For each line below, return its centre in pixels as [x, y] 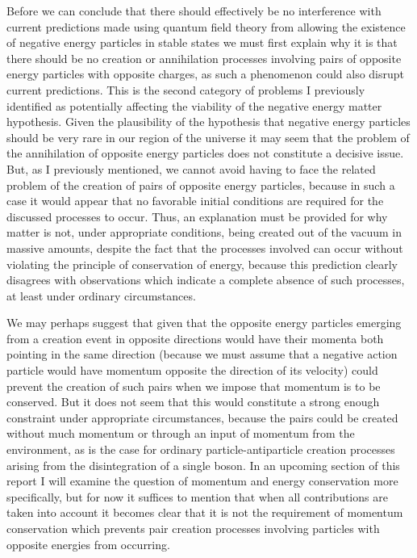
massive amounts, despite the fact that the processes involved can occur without [205, 248]
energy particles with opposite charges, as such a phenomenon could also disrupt [206, 74]
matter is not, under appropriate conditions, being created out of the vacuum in [204, 232]
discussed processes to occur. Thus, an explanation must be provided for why [197, 216]
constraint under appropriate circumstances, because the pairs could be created [202, 417]
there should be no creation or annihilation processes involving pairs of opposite [204, 58]
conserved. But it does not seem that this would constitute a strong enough [193, 402]
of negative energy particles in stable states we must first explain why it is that [202, 42]
